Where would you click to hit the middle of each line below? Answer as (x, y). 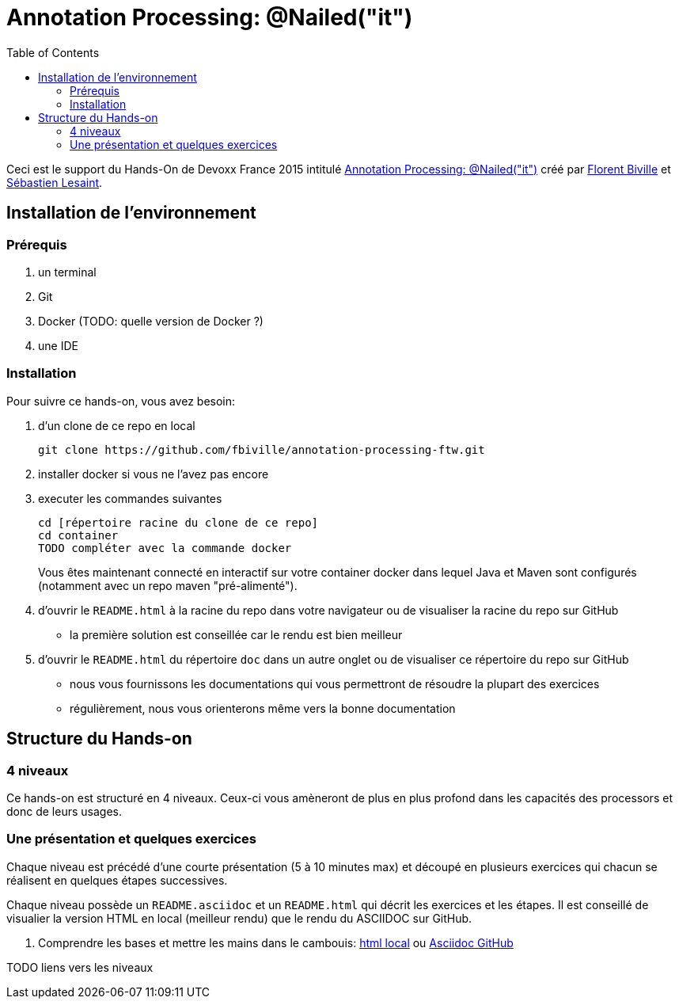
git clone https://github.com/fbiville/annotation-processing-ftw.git (262, 449)
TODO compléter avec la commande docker (165, 548)
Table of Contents (53, 52)
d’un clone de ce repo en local (117, 425)
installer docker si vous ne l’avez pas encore (154, 474)
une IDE (58, 345)
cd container (78, 535)
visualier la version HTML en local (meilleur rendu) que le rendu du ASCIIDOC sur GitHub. (239, 918)
